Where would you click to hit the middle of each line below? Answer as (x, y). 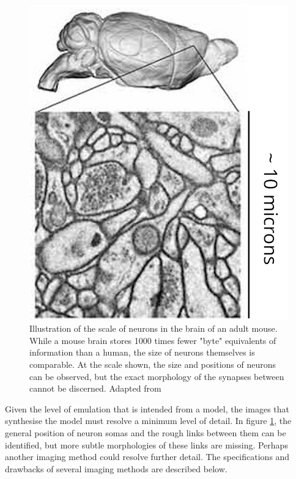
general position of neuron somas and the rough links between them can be (146, 432)
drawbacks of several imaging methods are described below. (116, 468)
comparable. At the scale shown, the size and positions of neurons (153, 364)
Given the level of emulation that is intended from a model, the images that (147, 408)
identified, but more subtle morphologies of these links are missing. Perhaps (146, 444)
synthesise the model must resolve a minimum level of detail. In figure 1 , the (148, 421)
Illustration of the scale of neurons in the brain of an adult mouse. (154, 328)
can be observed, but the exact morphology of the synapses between (157, 376)
